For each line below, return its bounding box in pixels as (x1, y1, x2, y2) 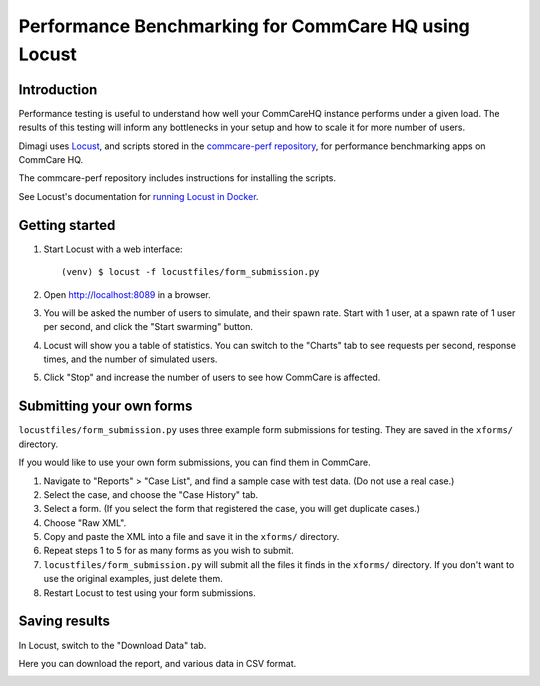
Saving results (18, 613, 110, 630)
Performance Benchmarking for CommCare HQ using (18, 15, 470, 37)
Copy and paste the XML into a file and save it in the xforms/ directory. (43, 531, 340, 543)
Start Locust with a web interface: (43, 243, 184, 255)
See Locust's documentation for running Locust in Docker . (18, 190, 259, 202)
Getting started (18, 216, 116, 234)
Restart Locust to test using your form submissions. (43, 586, 256, 599)
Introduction (18, 81, 98, 98)
